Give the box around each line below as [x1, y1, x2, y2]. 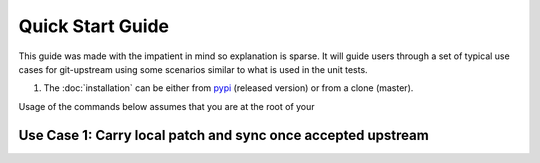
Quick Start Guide [18, 15, 170, 37]
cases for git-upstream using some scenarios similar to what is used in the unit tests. [18, 63, 369, 75]
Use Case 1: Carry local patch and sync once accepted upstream [18, 126, 429, 144]
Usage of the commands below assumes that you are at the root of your [18, 100, 315, 112]
